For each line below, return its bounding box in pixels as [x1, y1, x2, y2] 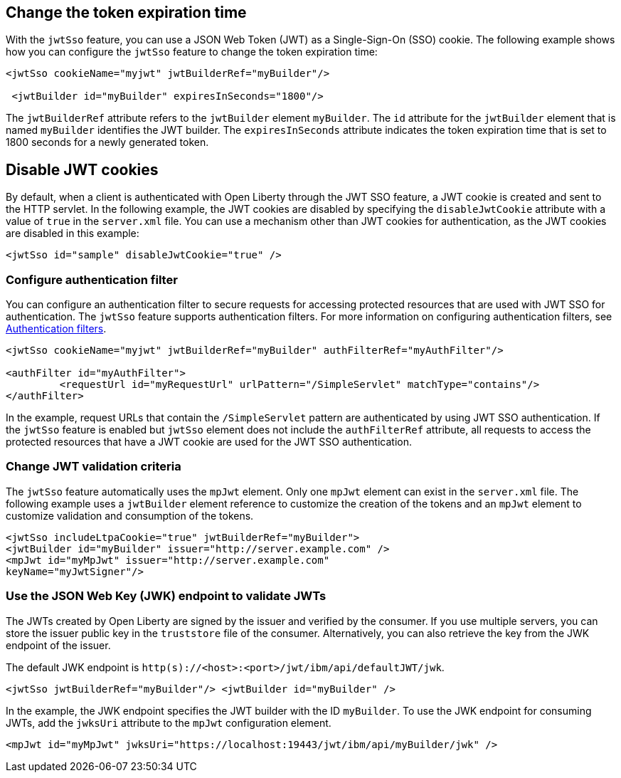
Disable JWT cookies [6, 160, 159, 179]
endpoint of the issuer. [6, 638, 111, 651]
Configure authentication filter [6, 272, 178, 287]
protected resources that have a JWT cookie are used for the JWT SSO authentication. [6, 436, 413, 448]
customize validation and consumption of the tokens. [6, 509, 254, 522]
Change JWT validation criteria [6, 459, 181, 474]
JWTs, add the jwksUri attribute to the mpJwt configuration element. [6, 716, 331, 729]
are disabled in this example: [6, 227, 139, 240]
